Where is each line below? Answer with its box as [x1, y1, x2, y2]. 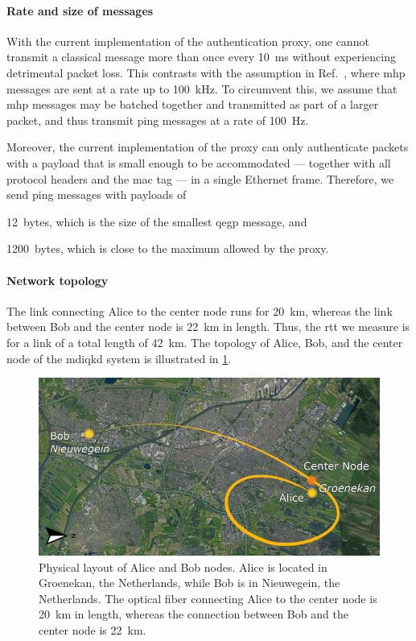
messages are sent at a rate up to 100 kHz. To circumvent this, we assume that [6, 80, 397, 97]
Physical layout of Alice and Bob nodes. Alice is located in [39, 558, 327, 575]
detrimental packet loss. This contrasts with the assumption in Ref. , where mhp [6, 64, 406, 81]
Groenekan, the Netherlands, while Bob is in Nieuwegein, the [39, 574, 340, 591]
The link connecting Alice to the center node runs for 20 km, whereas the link [6, 302, 393, 319]
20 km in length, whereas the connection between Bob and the [39, 606, 348, 622]
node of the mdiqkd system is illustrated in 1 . [6, 349, 232, 366]
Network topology [6, 271, 109, 288]
